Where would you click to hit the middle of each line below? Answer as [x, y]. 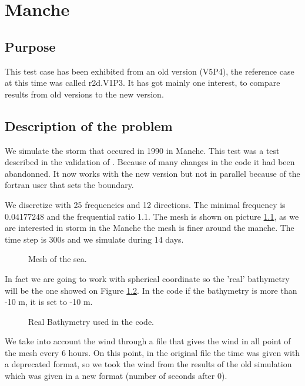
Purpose [30, 46]
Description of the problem [89, 125]
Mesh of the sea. [58, 259]
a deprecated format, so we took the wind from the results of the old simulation [148, 364]
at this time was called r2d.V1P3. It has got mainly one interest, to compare [143, 83]
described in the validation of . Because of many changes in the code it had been [150, 162]
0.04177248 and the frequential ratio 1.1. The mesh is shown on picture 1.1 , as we [152, 216]
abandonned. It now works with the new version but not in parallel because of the [152, 173]
